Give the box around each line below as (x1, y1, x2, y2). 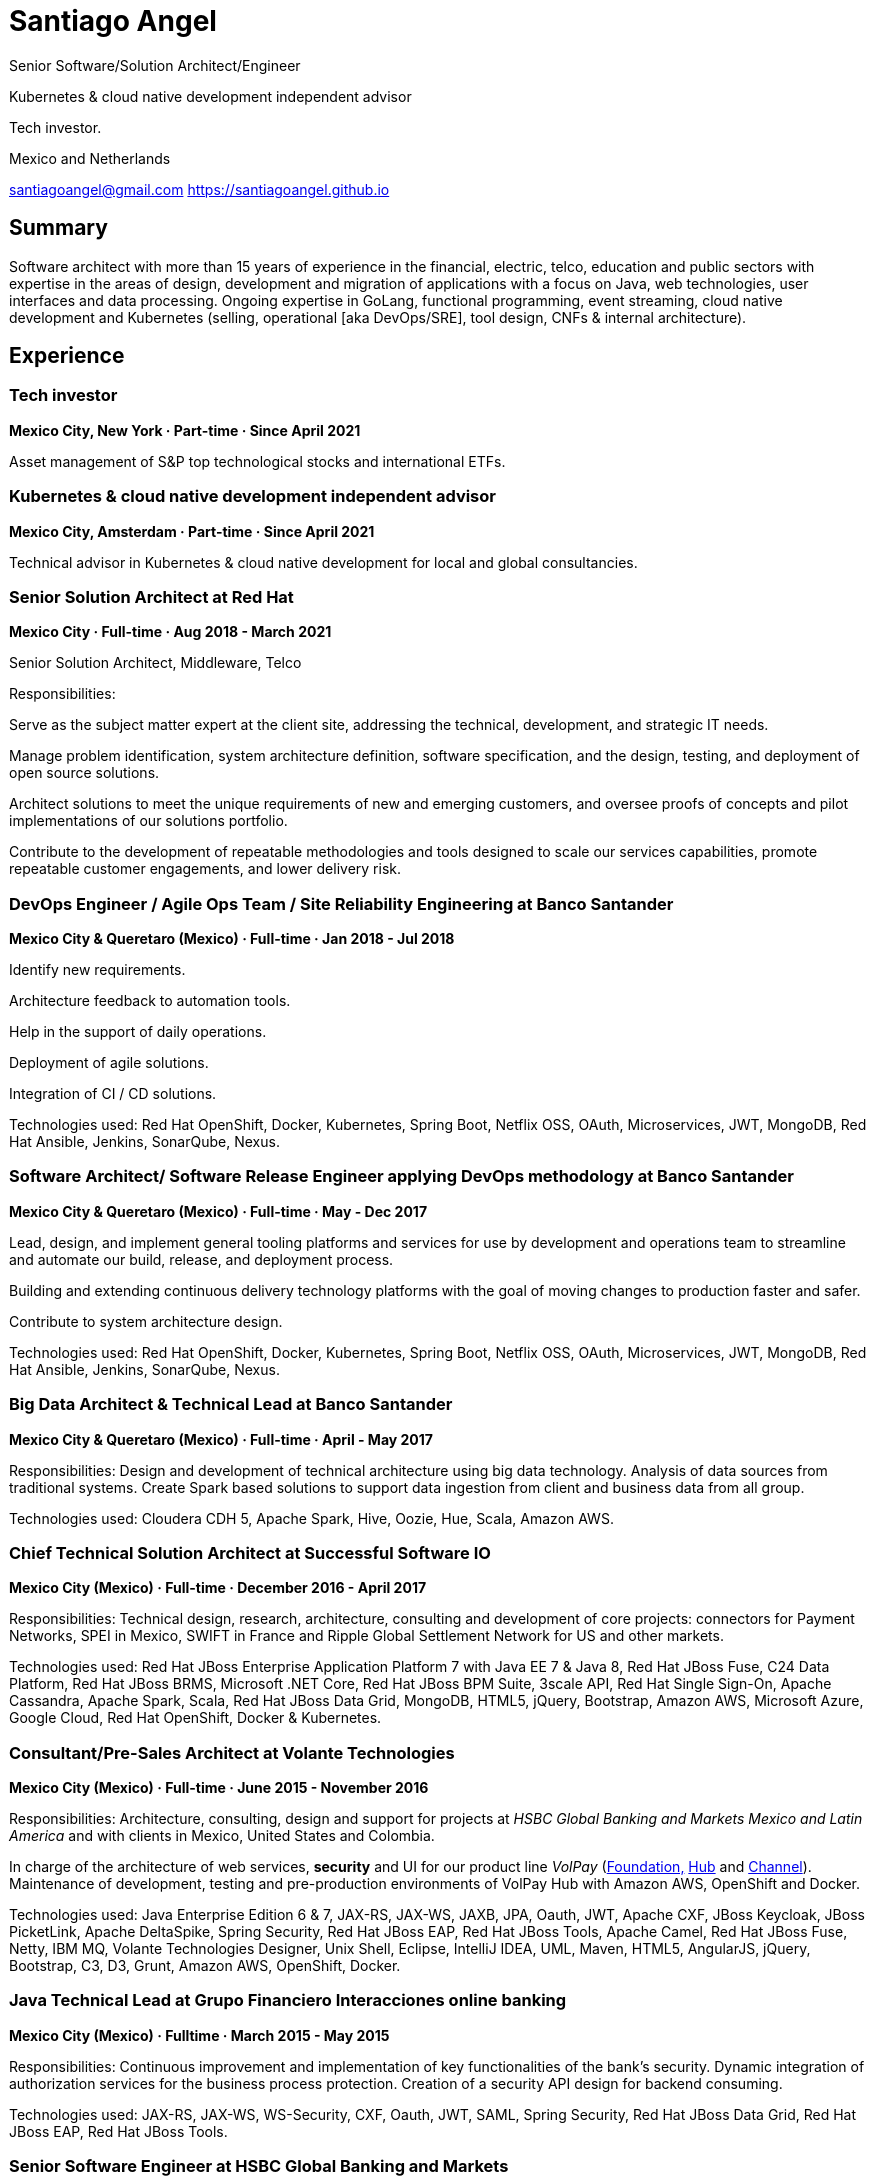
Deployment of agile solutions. (9, 1054, 209, 1072)
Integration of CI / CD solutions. (9, 1085, 217, 1103)
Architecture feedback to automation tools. (9, 992, 291, 1010)
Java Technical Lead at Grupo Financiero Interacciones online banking (9, 1990, 567, 2011)
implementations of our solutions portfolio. (9, 812, 288, 830)
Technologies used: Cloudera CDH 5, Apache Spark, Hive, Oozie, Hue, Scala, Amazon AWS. (9, 1509, 614, 1527)
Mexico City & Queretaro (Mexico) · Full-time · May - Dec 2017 (9, 1202, 428, 1220)
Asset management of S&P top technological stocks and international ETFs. (9, 452, 506, 470)
